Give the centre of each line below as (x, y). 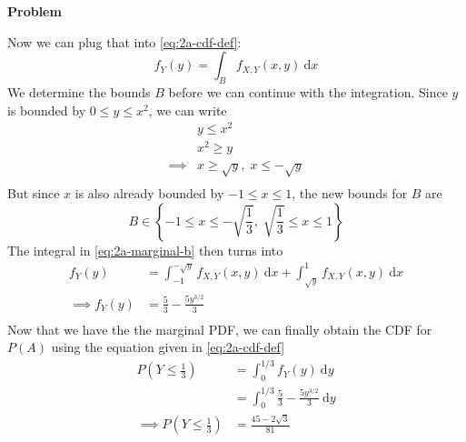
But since (34, 193)
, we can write (188, 110)
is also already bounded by (149, 193)
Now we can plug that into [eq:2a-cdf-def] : (124, 41)
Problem (35, 11)
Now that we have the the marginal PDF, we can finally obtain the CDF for (220, 329)
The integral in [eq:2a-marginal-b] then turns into (145, 250)
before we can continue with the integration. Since (308, 91)
